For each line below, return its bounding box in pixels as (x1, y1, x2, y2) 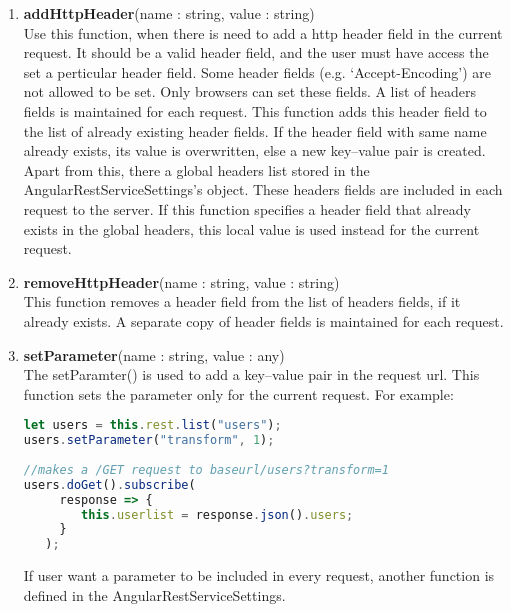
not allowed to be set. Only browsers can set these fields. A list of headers (23, 81, 476, 102)
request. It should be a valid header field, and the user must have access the (23, 42, 489, 63)
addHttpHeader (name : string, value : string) (23, 3, 315, 23)
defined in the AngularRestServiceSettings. (23, 584, 286, 605)
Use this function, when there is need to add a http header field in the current (23, 22, 503, 43)
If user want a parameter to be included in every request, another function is (23, 565, 495, 586)
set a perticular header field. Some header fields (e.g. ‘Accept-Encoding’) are (23, 61, 492, 82)
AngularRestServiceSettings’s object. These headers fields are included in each (23, 179, 503, 200)
